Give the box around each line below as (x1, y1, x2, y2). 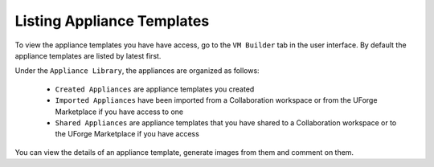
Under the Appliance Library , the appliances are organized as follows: (14, 66, 260, 75)
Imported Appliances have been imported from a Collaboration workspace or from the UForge (55, 96, 378, 105)
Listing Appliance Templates (14, 12, 210, 30)
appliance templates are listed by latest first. (14, 51, 162, 60)
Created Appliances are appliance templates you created (55, 84, 255, 94)
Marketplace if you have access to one (55, 107, 184, 116)
